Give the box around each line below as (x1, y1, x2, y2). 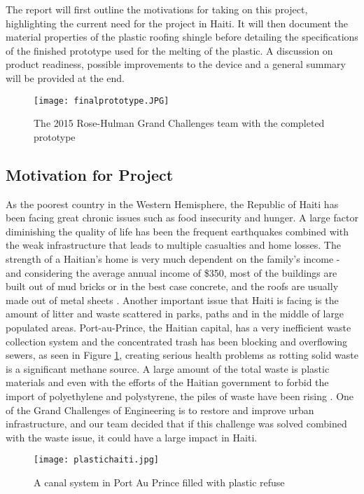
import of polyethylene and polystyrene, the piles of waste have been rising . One (6, 388, 354, 403)
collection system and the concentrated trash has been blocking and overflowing (6, 334, 348, 348)
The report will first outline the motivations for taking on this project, (6, 2, 308, 16)
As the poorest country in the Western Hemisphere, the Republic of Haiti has (6, 196, 339, 211)
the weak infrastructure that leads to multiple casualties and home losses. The (6, 238, 341, 252)
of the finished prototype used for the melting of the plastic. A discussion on (6, 43, 333, 57)
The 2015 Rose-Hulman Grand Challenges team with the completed (34, 116, 325, 130)
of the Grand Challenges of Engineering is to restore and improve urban (6, 402, 314, 417)
